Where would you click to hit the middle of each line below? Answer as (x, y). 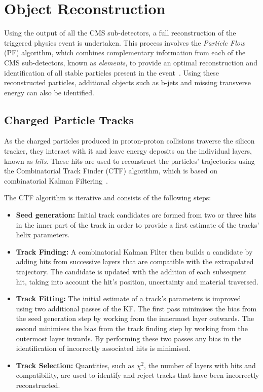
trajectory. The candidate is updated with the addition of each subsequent (131, 272)
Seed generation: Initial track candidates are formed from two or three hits (136, 215)
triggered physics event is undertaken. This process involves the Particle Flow (125, 42)
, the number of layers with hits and (200, 365)
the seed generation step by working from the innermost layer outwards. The (135, 318)
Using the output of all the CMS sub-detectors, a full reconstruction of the (120, 33)
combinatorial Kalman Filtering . (56, 180)
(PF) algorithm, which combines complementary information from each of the (125, 52)
